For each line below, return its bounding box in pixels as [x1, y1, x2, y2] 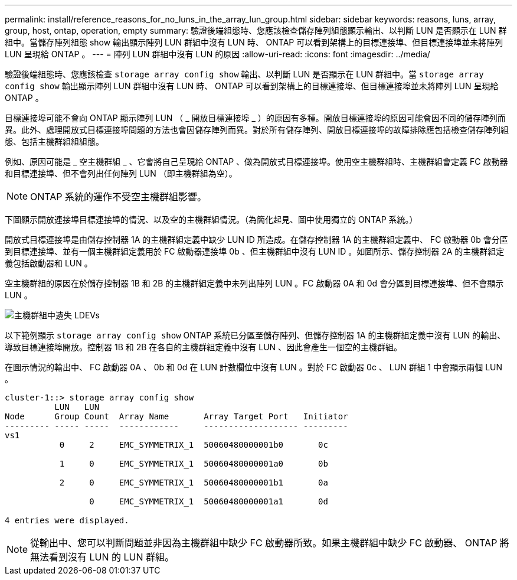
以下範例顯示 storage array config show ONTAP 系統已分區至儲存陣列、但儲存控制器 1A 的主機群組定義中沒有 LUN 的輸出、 [5, 330, 506, 340]
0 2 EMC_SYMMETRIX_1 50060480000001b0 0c [59, 440, 328, 449]
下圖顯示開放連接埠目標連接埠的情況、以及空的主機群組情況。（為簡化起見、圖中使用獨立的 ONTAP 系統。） [5, 214, 418, 224]
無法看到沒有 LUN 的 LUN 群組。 [30, 551, 175, 563]
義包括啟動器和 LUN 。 [5, 258, 93, 268]
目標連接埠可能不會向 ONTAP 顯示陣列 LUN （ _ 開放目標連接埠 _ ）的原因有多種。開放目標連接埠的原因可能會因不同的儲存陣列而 [5, 113, 506, 123]
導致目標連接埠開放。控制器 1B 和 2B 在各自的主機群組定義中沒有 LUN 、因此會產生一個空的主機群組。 [5, 342, 403, 352]
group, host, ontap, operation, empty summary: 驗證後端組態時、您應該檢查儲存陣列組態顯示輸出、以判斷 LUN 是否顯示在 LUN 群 [5, 25, 507, 35]
